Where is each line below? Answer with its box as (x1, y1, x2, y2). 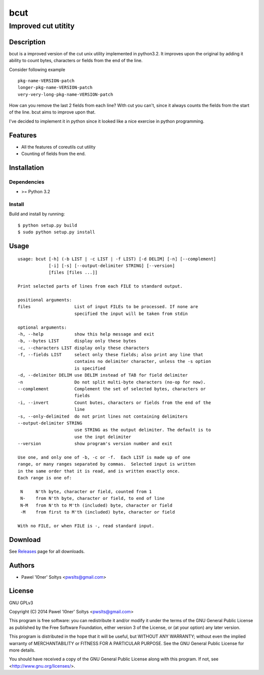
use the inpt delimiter (74, 434, 132, 440)
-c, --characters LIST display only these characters (18, 345, 149, 351)
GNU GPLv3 (9, 600, 34, 606)
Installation (9, 163, 44, 172)
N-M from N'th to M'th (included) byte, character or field (20, 502, 173, 508)
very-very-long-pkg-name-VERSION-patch (18, 91, 113, 97)
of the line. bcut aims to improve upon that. (9, 109, 96, 115)
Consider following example (9, 67, 66, 72)
